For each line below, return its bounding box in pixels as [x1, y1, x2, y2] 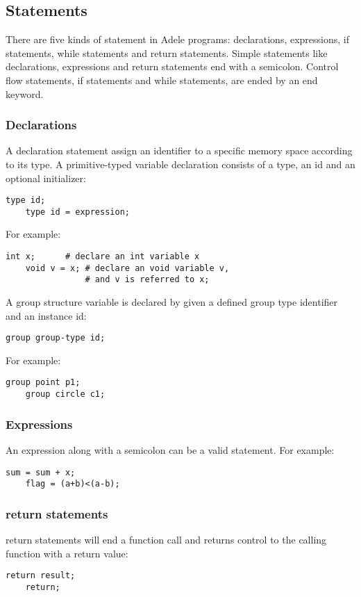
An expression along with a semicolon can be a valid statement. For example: [6, 443, 335, 457]
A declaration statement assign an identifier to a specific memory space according [6, 143, 353, 158]
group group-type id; [6, 333, 106, 343]
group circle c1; [25, 389, 106, 400]
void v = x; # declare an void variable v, [25, 263, 230, 273]
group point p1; [6, 377, 81, 388]
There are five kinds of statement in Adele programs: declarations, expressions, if [6, 32, 350, 47]
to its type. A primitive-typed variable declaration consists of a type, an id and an [6, 156, 355, 171]
